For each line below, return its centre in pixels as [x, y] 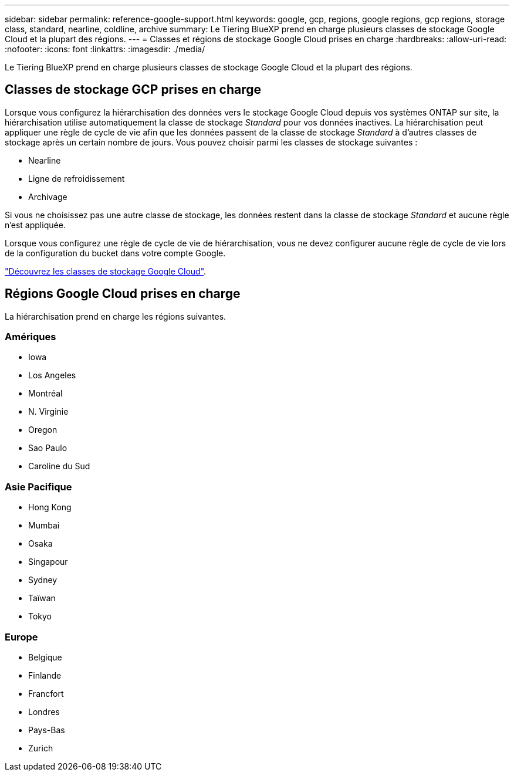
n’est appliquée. [35, 225]
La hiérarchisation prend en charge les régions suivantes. [116, 316]
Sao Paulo [48, 448]
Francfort [46, 693]
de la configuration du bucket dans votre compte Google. [115, 253]
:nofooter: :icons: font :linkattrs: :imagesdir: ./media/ [105, 49]
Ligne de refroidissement [77, 178]
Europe [21, 637]
